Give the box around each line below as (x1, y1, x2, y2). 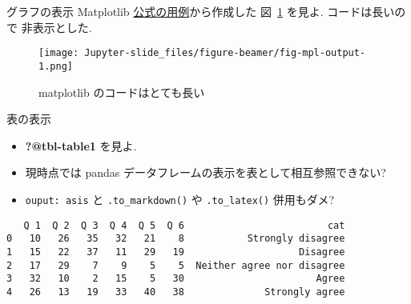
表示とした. (32, 18, 92, 35)
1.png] (38, 60, 73, 72)
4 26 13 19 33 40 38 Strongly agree (6, 286, 345, 298)
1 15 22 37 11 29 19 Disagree (6, 246, 345, 258)
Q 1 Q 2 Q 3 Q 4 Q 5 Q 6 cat (23, 219, 345, 231)
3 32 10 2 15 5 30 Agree (6, 273, 345, 285)
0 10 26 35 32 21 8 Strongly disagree (6, 233, 345, 245)
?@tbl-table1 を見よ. (25, 137, 137, 154)
